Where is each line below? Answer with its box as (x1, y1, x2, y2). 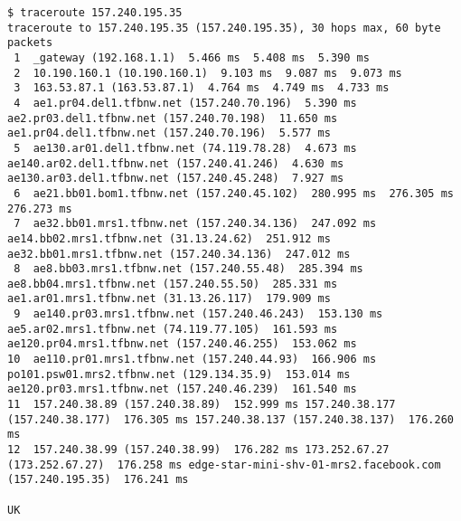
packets (7, 36, 53, 50)
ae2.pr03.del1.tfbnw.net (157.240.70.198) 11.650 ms (7, 111, 338, 125)
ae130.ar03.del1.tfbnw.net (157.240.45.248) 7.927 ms (7, 172, 344, 185)
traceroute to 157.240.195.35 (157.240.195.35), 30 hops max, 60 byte (7, 21, 441, 34)
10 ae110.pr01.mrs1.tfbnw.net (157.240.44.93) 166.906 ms (7, 353, 377, 366)
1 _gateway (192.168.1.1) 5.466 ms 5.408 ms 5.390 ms (14, 51, 370, 64)
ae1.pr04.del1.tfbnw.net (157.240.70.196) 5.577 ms (7, 127, 331, 140)
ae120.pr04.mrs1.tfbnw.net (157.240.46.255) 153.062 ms (7, 337, 357, 351)
